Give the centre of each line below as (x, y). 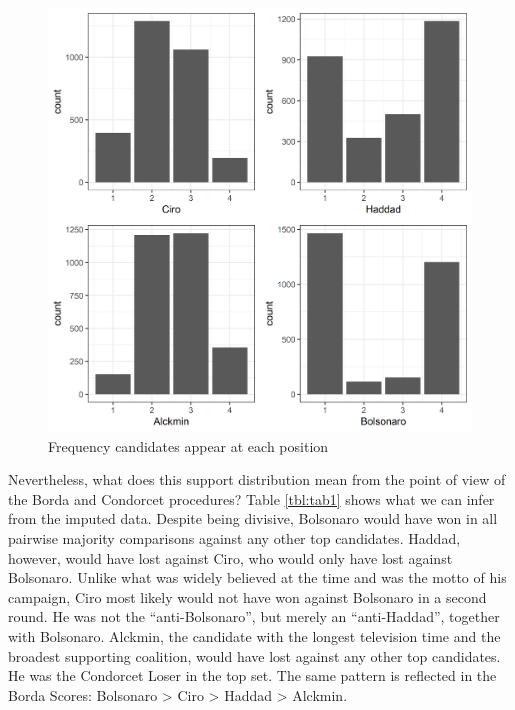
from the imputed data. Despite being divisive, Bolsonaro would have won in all (253, 518)
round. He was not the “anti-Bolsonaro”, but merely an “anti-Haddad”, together (254, 616)
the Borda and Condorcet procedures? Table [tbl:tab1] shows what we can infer (251, 498)
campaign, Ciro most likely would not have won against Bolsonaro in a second (247, 596)
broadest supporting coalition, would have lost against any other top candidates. (254, 655)
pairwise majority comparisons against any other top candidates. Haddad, (234, 537)
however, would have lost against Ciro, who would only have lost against (230, 557)
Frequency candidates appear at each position (188, 445)
